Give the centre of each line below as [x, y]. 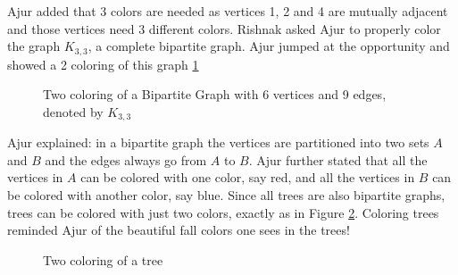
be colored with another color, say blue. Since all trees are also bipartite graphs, [226, 195]
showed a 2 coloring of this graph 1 [103, 64]
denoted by [73, 111]
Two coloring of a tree [103, 259]
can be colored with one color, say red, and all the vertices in [248, 177]
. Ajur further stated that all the [338, 159]
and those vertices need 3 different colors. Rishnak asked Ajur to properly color [224, 28]
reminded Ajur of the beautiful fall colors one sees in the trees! [179, 230]
